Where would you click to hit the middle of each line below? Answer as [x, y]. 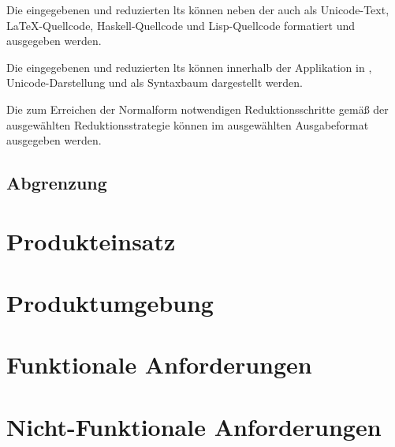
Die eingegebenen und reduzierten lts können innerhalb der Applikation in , [189, 67]
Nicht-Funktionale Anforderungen [194, 426]
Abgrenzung [57, 183]
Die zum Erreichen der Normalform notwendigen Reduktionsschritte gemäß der [197, 109]
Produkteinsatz [91, 240]
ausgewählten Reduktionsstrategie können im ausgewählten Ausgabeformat [188, 124]
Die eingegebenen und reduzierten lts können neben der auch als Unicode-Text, [198, 9]
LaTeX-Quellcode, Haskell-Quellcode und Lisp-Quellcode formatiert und [181, 25]
